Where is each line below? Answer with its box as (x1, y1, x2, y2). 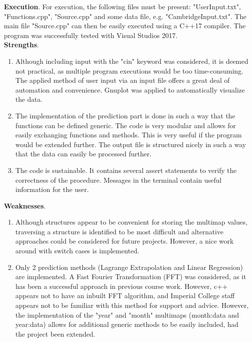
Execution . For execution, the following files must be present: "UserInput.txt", (4, 1, 241, 11)
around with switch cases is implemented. (15, 246, 139, 256)
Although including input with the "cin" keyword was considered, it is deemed (15, 56, 249, 66)
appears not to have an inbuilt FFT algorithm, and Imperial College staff (15, 290, 235, 301)
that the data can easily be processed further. (15, 149, 152, 159)
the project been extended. (15, 328, 96, 339)
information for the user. (15, 184, 89, 194)
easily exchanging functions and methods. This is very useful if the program (15, 130, 242, 140)
